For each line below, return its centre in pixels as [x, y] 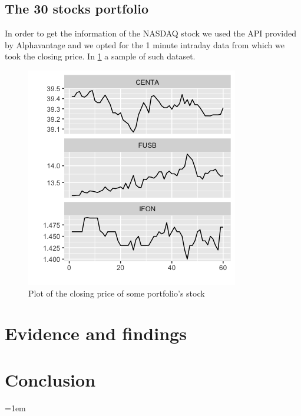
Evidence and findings [96, 333]
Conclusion [50, 379]
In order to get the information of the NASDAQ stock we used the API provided [150, 33]
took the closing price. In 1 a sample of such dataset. [100, 56]
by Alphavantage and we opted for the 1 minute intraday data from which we [145, 44]
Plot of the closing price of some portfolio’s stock [117, 293]
